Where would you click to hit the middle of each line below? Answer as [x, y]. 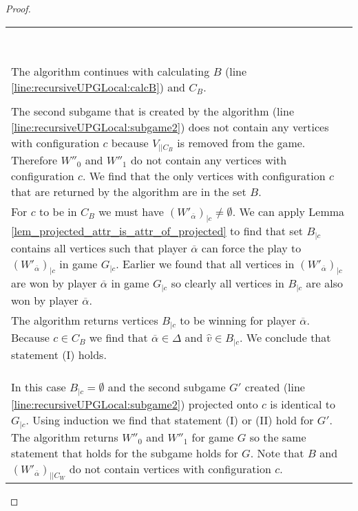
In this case [39, 387]
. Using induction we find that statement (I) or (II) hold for [170, 420]
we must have [131, 211]
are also [325, 283]
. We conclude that [285, 337]
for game [213, 437]
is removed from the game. [241, 142]
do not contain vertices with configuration [170, 468]
